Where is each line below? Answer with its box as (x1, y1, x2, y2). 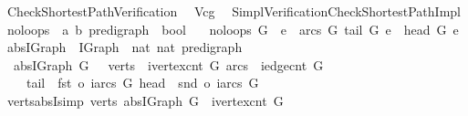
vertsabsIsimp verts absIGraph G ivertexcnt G (6, 90, 284, 110)
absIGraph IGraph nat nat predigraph (6, 37, 243, 57)
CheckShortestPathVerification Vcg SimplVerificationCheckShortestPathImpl (6, 2, 461, 20)
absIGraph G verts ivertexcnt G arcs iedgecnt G (13, 55, 324, 74)
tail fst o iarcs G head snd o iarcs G (26, 73, 259, 92)
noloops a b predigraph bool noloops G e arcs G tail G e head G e (6, 19, 459, 38)
